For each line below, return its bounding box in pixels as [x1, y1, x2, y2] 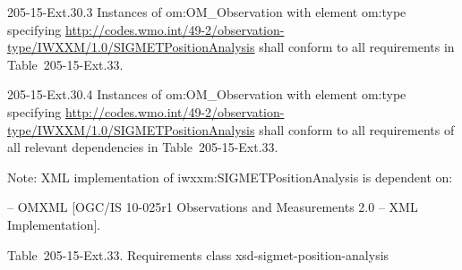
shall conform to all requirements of [259, 120, 455, 139]
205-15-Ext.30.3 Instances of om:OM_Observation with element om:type [7, 3, 406, 21]
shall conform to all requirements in [259, 38, 455, 56]
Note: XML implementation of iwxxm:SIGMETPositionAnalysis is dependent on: [7, 167, 453, 186]
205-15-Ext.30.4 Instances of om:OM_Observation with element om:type [7, 85, 406, 104]
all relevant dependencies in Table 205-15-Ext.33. [7, 138, 278, 156]
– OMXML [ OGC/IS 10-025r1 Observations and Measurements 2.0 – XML [7, 198, 418, 216]
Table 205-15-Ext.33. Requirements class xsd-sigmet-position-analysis [7, 245, 389, 264]
